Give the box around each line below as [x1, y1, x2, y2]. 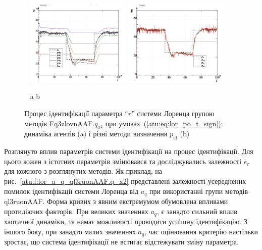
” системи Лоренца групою [131, 108, 215, 118]
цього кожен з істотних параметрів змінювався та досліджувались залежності [4, 156, 242, 166]
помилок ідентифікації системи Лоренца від [4, 185, 139, 196]
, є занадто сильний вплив [156, 206, 237, 216]
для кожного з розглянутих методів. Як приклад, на [4, 166, 163, 176]
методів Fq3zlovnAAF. [24, 118, 95, 128]
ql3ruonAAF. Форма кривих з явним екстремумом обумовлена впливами [4, 195, 228, 206]
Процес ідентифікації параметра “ [24, 108, 128, 118]
